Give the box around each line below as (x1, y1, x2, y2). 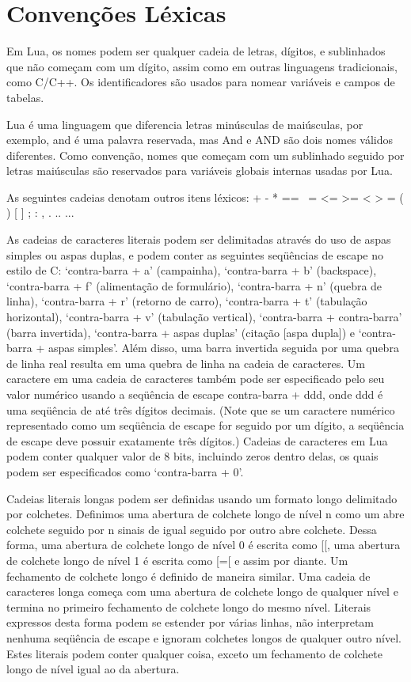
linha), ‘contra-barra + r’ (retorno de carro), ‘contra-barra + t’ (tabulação (6, 293, 367, 309)
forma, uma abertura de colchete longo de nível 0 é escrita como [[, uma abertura (6, 536, 401, 553)
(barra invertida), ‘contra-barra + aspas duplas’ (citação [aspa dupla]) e (6, 324, 356, 340)
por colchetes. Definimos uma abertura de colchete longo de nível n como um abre (6, 506, 405, 522)
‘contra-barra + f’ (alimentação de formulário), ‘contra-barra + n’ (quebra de (6, 277, 382, 294)
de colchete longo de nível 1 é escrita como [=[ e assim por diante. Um (6, 551, 348, 568)
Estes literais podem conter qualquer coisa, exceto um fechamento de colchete (6, 645, 382, 661)
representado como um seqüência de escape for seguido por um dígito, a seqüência (6, 417, 405, 434)
